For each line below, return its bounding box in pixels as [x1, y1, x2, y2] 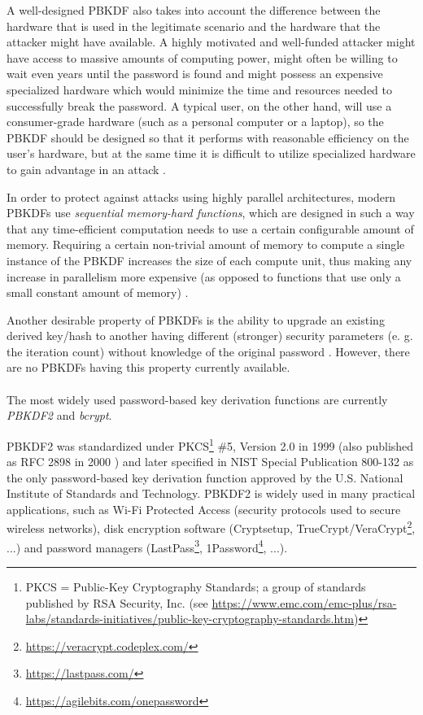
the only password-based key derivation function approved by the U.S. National [7, 469, 403, 486]
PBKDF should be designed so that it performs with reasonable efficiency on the [7, 129, 409, 146]
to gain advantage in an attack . [7, 160, 167, 177]
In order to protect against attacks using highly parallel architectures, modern [7, 188, 396, 205]
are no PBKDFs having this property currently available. [7, 359, 290, 376]
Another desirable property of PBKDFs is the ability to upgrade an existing [7, 311, 385, 328]
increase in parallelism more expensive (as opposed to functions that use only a [7, 268, 401, 285]
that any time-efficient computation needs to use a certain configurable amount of [7, 220, 414, 237]
